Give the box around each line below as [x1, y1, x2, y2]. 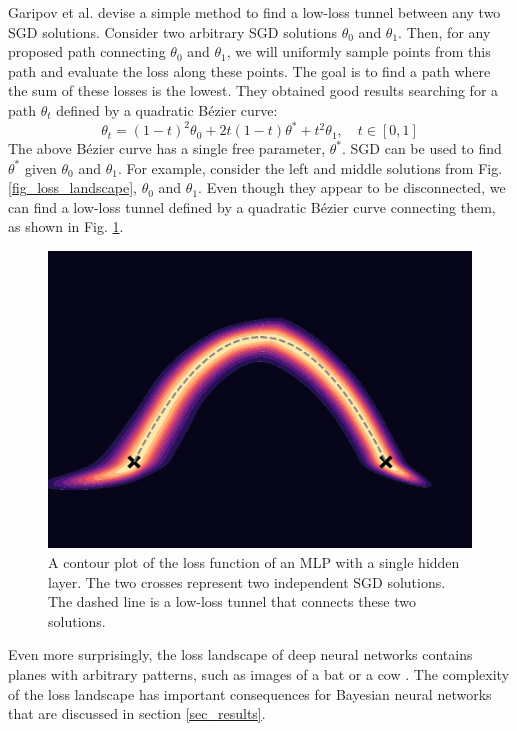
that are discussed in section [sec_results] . [8, 703, 266, 724]
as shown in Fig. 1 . [8, 216, 124, 237]
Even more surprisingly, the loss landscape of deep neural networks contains [8, 644, 473, 665]
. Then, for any [398, 21, 491, 42]
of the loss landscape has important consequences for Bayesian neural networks [8, 683, 492, 704]
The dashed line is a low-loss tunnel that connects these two [48, 591, 416, 612]
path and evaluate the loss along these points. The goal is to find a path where [8, 60, 491, 81]
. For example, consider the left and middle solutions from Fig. [117, 157, 503, 178]
